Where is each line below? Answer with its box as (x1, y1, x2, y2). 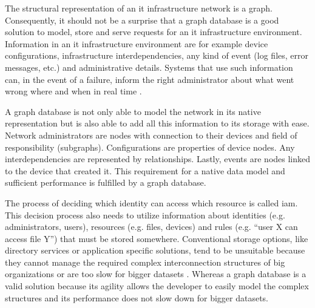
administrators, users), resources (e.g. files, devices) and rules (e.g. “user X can (5, 220, 298, 233)
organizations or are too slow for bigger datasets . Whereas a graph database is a (5, 267, 307, 280)
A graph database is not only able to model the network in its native (5, 105, 261, 117)
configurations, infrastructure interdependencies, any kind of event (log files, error (5, 49, 309, 62)
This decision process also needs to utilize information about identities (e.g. (5, 208, 285, 221)
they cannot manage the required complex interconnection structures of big (5, 255, 285, 268)
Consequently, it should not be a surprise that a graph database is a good (5, 13, 279, 26)
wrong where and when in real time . (5, 85, 142, 97)
